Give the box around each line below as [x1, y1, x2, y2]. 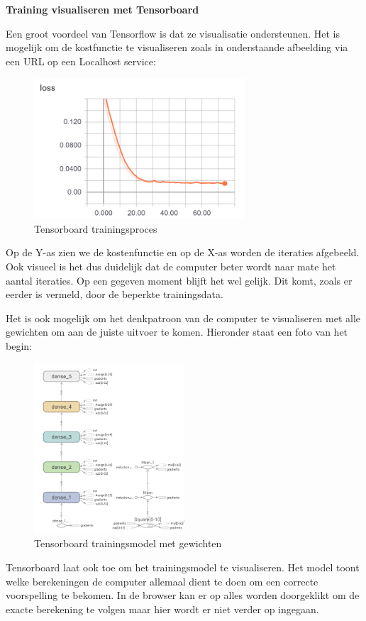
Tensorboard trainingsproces [34, 221, 157, 236]
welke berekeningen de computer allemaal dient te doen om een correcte [6, 573, 318, 588]
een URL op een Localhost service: [6, 53, 156, 68]
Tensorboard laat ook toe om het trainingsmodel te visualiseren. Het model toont [6, 559, 360, 574]
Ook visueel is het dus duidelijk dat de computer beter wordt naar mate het [6, 259, 336, 274]
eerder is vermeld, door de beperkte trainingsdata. [6, 287, 223, 302]
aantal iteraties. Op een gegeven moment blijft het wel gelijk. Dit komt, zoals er [6, 273, 353, 287]
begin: [6, 338, 32, 353]
